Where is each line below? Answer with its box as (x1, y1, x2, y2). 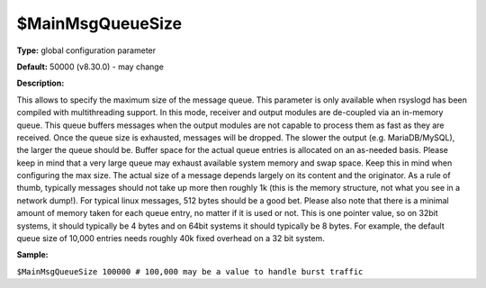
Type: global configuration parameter (16, 45, 157, 56)
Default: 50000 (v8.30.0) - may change (16, 61, 164, 72)
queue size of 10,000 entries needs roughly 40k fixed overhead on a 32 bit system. (16, 233, 326, 244)
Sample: (16, 249, 49, 260)
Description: (16, 77, 65, 89)
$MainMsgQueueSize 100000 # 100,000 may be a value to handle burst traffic (16, 266, 364, 276)
